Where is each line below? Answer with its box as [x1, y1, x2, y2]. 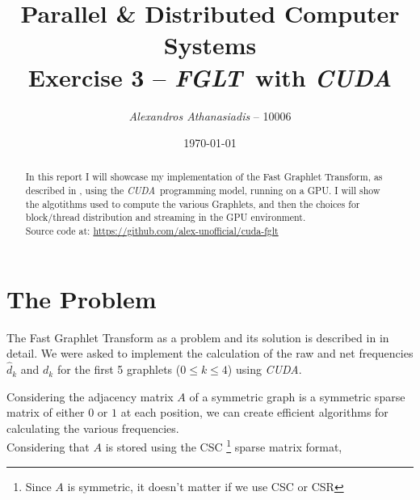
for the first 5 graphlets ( [57, 361, 181, 378]
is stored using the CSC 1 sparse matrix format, [105, 436, 342, 456]
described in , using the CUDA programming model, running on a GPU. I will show [25, 184, 380, 197]
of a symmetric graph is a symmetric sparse [189, 388, 405, 405]
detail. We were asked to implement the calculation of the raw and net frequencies [6, 345, 414, 362]
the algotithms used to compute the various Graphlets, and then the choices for [25, 197, 360, 210]
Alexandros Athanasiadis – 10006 [128, 107, 292, 124]
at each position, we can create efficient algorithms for [120, 404, 388, 421]
